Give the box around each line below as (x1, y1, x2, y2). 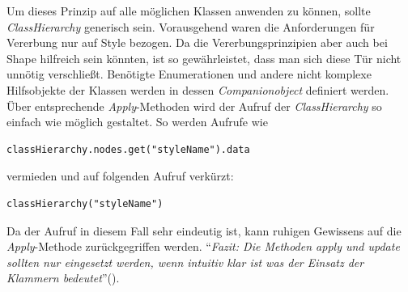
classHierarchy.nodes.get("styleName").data (6, 143, 250, 155)
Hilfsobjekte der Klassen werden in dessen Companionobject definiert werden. (6, 81, 389, 98)
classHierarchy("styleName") (6, 197, 164, 209)
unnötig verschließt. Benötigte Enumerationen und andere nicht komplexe (6, 66, 372, 83)
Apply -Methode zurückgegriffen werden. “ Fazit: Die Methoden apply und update (6, 238, 400, 255)
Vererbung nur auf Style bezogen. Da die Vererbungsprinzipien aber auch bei (6, 34, 388, 51)
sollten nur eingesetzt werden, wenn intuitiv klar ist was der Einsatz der (6, 253, 364, 270)
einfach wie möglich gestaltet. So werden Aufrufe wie (6, 113, 268, 130)
